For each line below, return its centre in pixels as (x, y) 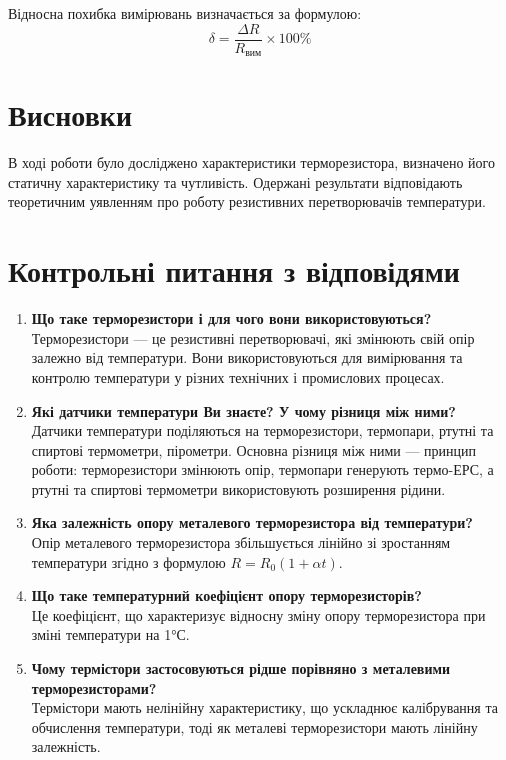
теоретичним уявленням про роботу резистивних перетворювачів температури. (247, 201)
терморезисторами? (94, 687)
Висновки (70, 114)
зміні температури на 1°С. (110, 634)
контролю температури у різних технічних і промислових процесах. (238, 376)
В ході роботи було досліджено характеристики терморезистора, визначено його (251, 162)
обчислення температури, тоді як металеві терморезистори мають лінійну (254, 726)
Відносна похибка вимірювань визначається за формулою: (185, 13)
